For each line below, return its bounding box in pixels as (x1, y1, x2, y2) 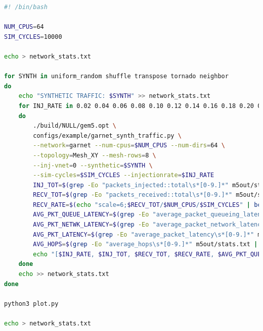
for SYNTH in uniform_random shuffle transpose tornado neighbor (4, 73, 229, 80)
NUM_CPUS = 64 (4, 23, 44, 31)
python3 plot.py (4, 300, 59, 307)
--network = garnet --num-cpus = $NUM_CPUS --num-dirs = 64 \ (33, 142, 225, 149)
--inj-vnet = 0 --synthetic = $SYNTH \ (33, 161, 153, 169)
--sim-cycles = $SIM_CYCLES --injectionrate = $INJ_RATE (33, 172, 214, 179)
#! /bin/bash (4, 4, 48, 11)
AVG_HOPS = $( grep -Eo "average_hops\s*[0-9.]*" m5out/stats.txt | (33, 241, 258, 248)
